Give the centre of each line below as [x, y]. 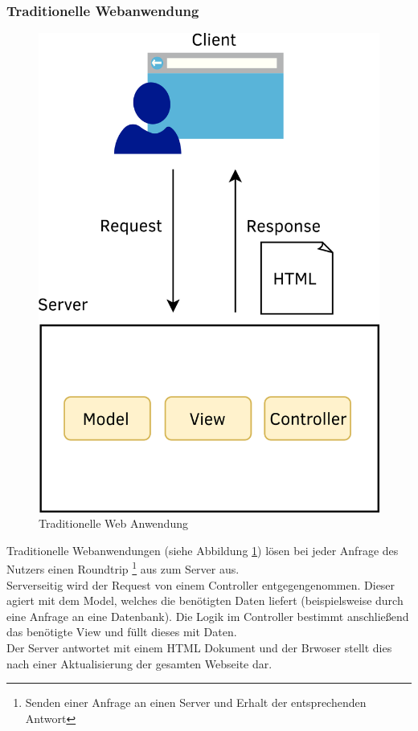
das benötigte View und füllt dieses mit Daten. [122, 632]
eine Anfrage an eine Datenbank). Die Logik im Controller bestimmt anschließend [208, 616]
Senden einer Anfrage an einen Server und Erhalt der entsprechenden [196, 702]
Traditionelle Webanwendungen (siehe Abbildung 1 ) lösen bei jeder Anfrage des [203, 550]
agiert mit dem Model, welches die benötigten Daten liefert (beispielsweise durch [205, 600]
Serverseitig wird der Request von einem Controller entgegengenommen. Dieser [201, 584]
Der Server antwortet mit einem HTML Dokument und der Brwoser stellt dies [199, 648]
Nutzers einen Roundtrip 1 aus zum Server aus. [123, 568]
